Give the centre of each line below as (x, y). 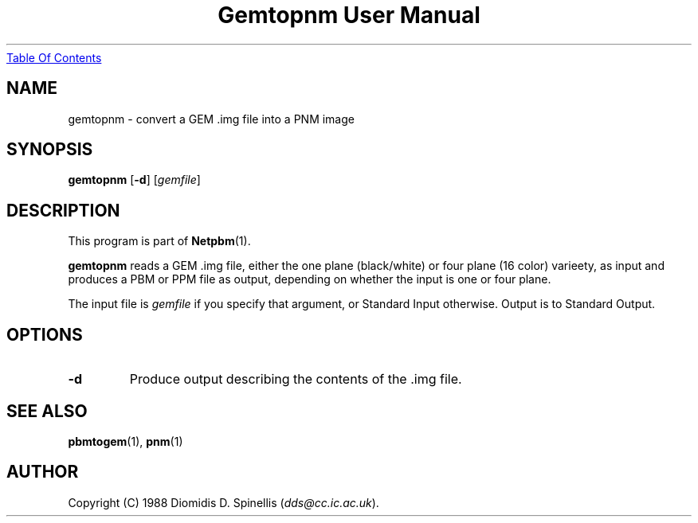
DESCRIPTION (63, 210)
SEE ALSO (47, 411)
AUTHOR (43, 472)
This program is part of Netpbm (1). (159, 241)
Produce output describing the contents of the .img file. (296, 379)
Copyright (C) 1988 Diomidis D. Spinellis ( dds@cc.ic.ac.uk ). (224, 502)
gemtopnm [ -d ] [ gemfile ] (134, 180)
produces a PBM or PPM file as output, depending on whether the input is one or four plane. (310, 279)
